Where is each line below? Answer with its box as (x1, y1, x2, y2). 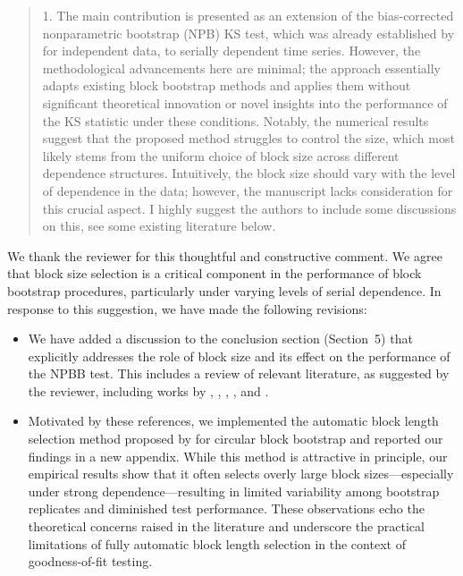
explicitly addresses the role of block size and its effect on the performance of (28, 346, 450, 365)
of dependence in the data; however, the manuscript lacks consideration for (42, 181, 453, 199)
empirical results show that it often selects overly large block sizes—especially (28, 464, 454, 483)
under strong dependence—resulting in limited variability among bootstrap (28, 481, 440, 500)
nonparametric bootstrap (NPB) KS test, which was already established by (42, 23, 455, 42)
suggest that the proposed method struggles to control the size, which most (42, 129, 455, 148)
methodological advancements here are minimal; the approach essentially (42, 58, 442, 77)
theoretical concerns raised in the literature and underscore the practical (28, 517, 425, 536)
